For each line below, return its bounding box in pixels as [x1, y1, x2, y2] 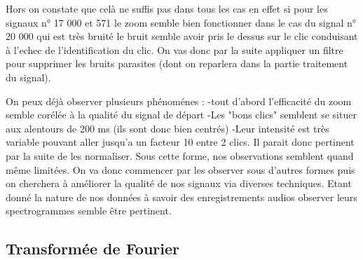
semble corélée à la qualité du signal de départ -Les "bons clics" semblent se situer [6, 107, 357, 122]
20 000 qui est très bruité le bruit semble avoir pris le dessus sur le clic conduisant [6, 29, 358, 43]
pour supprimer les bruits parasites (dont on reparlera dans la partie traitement [6, 56, 348, 71]
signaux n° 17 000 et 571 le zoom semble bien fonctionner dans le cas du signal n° [6, 15, 357, 29]
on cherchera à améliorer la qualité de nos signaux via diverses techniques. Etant [6, 176, 352, 191]
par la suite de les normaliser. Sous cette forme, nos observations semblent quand [6, 148, 354, 163]
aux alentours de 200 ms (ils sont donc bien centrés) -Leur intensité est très [6, 121, 329, 135]
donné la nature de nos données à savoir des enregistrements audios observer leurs [6, 189, 357, 204]
